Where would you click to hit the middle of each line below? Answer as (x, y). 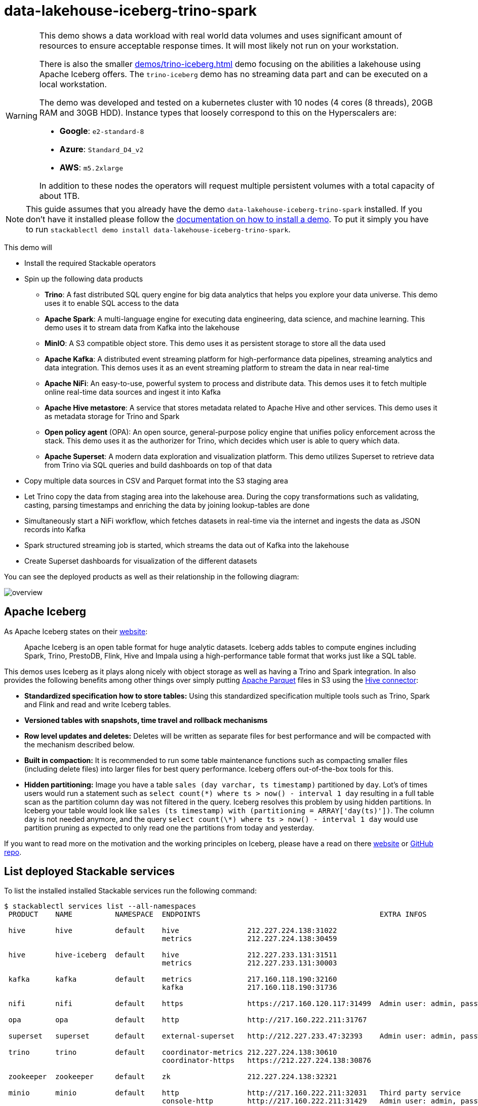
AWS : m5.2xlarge (91, 167)
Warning (22, 115)
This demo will (28, 247)
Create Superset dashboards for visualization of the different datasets (141, 561)
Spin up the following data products (84, 279)
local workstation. (73, 84)
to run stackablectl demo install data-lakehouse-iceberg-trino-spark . (158, 229)
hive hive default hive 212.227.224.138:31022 (173, 931)
